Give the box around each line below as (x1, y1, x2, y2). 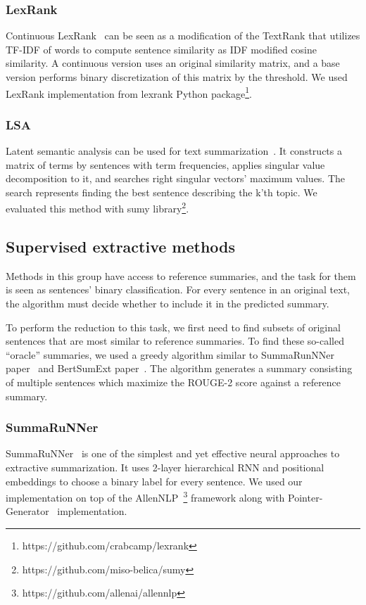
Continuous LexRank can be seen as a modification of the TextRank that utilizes (6, 28, 360, 43)
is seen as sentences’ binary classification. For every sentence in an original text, (6, 282, 350, 297)
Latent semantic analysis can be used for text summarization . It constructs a (6, 144, 342, 158)
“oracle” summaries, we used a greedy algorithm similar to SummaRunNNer (6, 347, 334, 362)
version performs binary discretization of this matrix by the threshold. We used (6, 70, 348, 84)
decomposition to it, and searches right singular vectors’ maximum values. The (6, 171, 346, 186)
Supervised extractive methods (6, 236, 236, 257)
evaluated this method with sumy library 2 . (6, 199, 189, 216)
